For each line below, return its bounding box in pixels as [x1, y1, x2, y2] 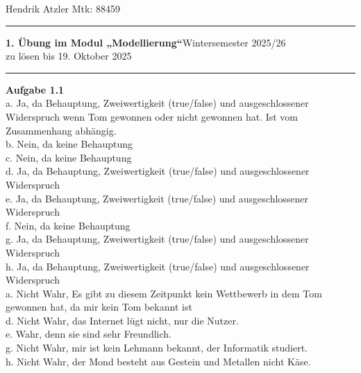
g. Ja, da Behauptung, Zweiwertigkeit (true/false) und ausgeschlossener [6, 232, 309, 246]
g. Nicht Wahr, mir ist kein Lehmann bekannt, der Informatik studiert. [6, 340, 308, 355]
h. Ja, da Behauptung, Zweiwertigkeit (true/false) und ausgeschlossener [6, 259, 310, 273]
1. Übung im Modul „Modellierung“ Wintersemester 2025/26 [6, 35, 286, 49]
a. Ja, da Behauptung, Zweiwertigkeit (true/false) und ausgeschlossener [6, 96, 309, 110]
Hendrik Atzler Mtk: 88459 [6, 1, 120, 15]
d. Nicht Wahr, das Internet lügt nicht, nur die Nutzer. [6, 313, 239, 327]
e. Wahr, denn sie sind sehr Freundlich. [6, 327, 171, 341]
